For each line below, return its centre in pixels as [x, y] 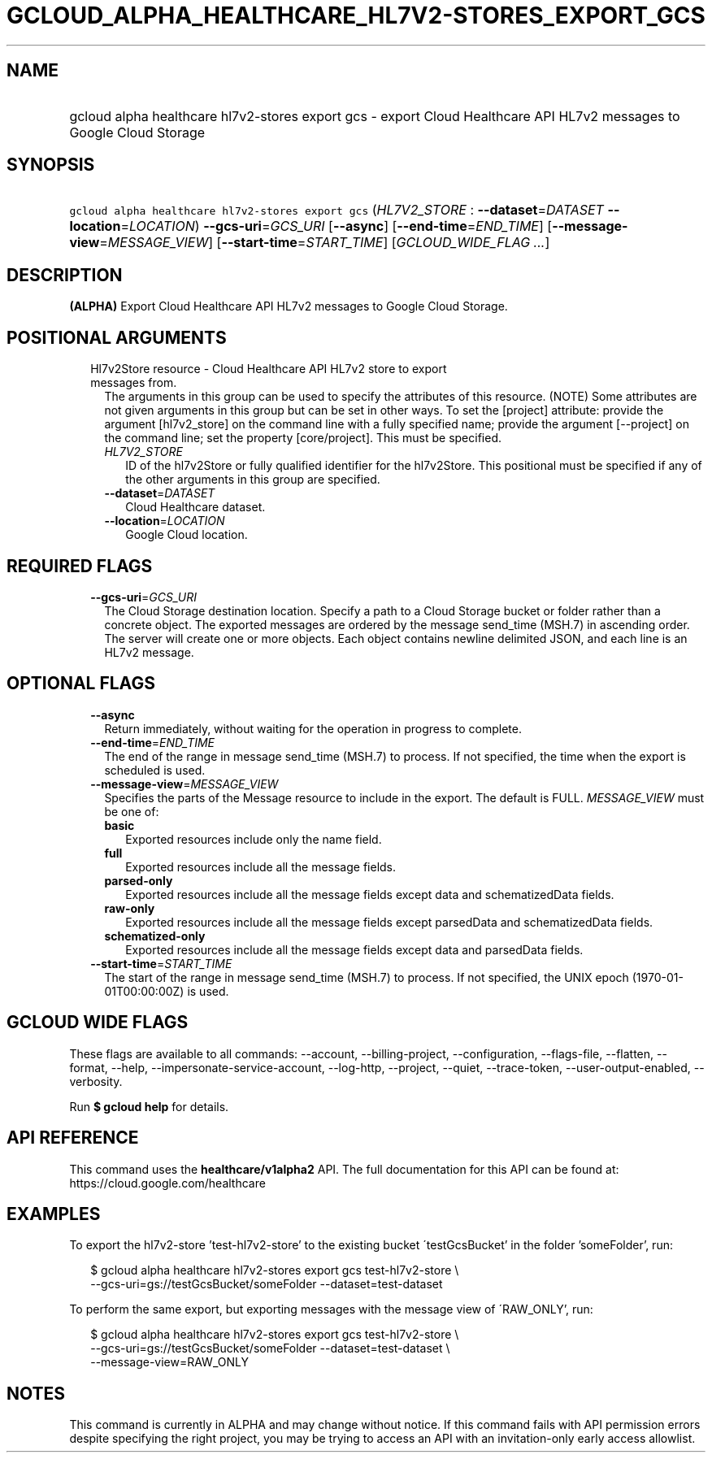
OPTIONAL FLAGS [81, 684]
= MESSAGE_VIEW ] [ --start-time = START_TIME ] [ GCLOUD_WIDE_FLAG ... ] [325, 243]
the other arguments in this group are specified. [253, 480]
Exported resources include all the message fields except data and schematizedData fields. [370, 894]
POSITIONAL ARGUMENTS [117, 337]
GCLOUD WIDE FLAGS [98, 1023]
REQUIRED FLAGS [80, 566]
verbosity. [96, 1081]
